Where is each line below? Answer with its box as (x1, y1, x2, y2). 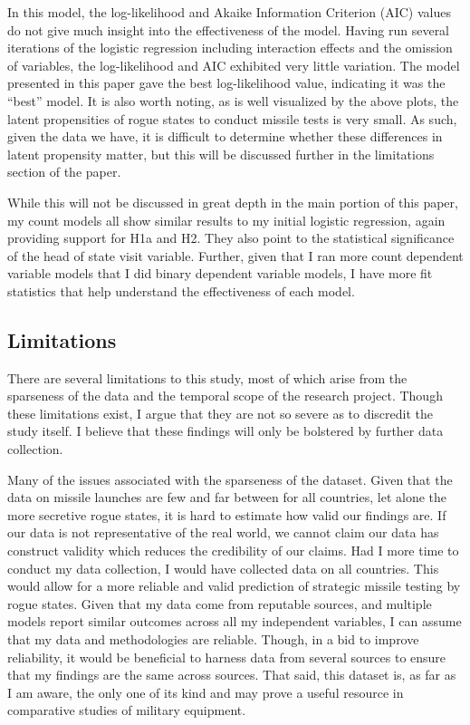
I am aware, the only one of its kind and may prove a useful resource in (7, 682, 404, 701)
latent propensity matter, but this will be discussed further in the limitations (7, 144, 435, 163)
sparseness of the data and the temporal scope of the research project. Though (7, 386, 443, 405)
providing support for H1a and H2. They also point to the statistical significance (7, 228, 455, 247)
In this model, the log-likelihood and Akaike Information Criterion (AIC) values (7, 3, 451, 21)
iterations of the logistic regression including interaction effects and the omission (7, 38, 453, 57)
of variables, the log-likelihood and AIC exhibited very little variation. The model (7, 55, 460, 74)
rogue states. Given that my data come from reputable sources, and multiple (7, 594, 432, 613)
